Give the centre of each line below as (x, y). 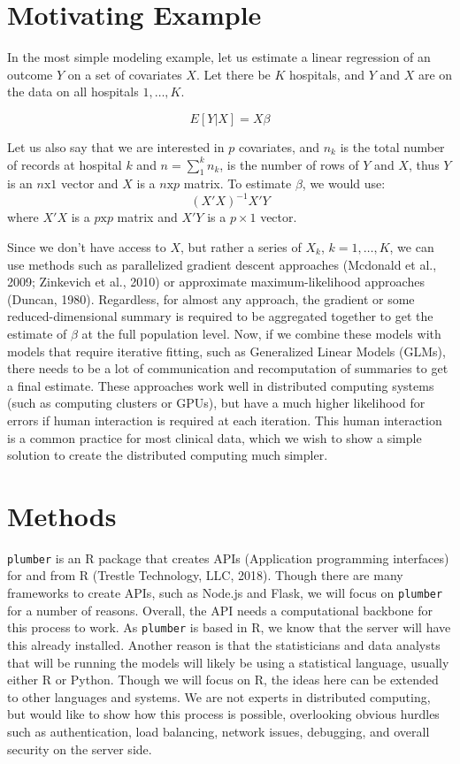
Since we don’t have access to (87, 246)
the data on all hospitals (73, 92)
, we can (412, 246)
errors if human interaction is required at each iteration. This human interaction (225, 420)
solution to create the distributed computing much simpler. (168, 455)
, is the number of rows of (289, 164)
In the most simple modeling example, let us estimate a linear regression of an (219, 57)
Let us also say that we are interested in (116, 146)
